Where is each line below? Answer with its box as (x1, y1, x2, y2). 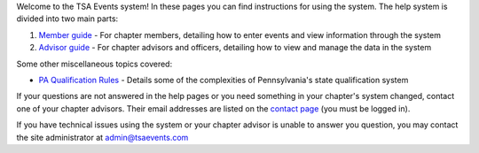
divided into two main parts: (16, 13, 119, 24)
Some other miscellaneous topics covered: (16, 58, 173, 69)
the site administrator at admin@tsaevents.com (16, 132, 189, 142)
